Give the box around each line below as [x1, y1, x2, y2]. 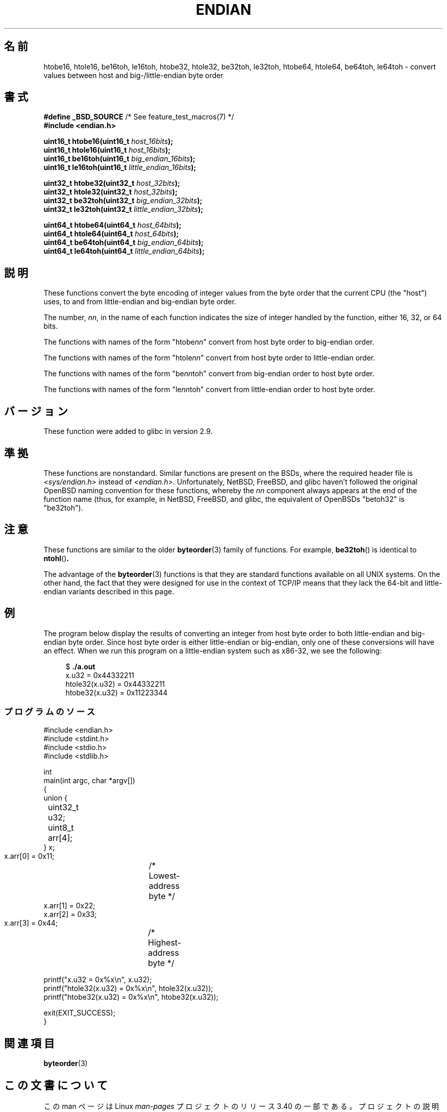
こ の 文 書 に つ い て [4, 1078, 108, 1092]
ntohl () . [43, 553, 69, 563]
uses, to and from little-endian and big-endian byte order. [43, 297, 236, 306]
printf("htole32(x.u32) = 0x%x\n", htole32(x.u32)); [43, 984, 213, 993]
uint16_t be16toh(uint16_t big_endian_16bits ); [43, 154, 195, 163]
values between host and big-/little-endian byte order [43, 70, 224, 80]
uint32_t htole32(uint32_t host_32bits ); [43, 187, 178, 197]
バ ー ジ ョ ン [4, 404, 68, 418]
